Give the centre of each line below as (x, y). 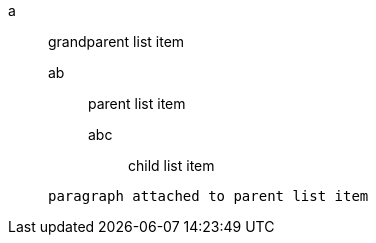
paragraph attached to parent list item (208, 196)
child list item (171, 165)
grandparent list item (116, 41)
